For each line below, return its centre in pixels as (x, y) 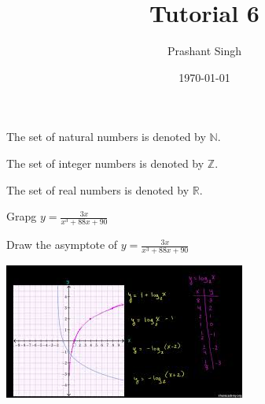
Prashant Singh (204, 51)
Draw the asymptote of (62, 245)
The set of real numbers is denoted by (98, 189)
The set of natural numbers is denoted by (106, 137)
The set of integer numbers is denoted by (105, 163)
